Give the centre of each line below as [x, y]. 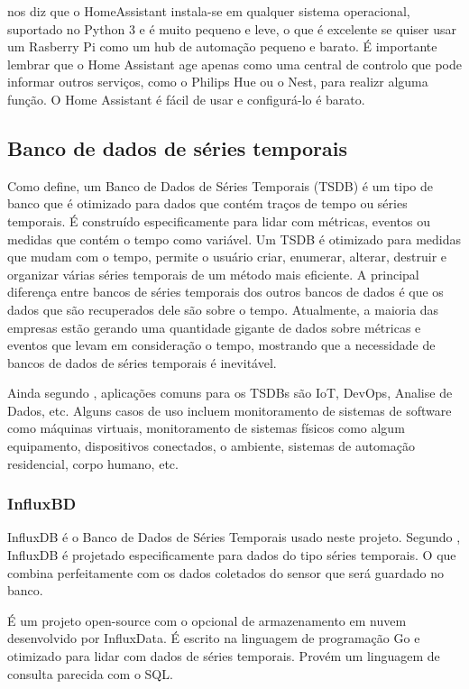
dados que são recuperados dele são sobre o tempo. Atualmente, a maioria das [223, 309]
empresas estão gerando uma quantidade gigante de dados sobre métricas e [214, 327]
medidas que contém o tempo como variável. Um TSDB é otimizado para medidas [234, 239]
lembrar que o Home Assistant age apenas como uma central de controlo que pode [235, 64]
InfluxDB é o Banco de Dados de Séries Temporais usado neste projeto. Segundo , [234, 537]
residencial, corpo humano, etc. [93, 463]
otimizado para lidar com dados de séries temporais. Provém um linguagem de [224, 656]
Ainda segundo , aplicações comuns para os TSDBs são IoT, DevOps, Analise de [230, 393]
